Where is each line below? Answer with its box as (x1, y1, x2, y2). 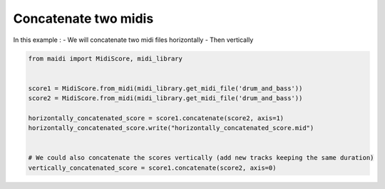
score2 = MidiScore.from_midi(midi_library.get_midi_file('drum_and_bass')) (28, 94, 303, 102)
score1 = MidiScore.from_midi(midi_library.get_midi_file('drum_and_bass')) (28, 84, 303, 92)
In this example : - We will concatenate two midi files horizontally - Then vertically (13, 36, 254, 44)
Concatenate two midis (13, 11, 154, 26)
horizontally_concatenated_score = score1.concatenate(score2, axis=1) (28, 114, 284, 122)
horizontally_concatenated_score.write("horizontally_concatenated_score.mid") (28, 124, 314, 132)
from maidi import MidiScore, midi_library (28, 54, 183, 63)
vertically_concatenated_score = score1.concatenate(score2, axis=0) (28, 163, 277, 172)
